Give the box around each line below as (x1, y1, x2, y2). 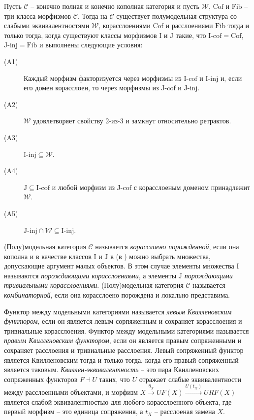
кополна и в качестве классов (4, 251, 92, 261)
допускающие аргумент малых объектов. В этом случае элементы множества (4, 261, 234, 271)
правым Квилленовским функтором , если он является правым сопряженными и (4, 335, 242, 345)
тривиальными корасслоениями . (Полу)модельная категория (4, 280, 184, 290)
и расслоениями (165, 20, 213, 31)
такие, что (175, 30, 206, 40)
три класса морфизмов (4, 10, 71, 21)
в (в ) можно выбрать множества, (110, 251, 211, 261)
